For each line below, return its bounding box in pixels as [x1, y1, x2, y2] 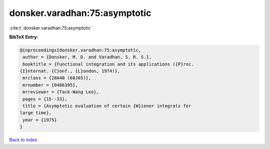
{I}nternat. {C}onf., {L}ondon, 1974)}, [19, 68, 120, 74]
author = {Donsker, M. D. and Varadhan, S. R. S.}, [22, 54, 152, 60]
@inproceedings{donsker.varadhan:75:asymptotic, [19, 47, 141, 53]
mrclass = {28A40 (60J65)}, [22, 75, 91, 81]
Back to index [9, 137, 37, 143]
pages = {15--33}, [22, 96, 67, 102]
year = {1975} [22, 117, 57, 123]
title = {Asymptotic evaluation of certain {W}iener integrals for [22, 103, 191, 109]
